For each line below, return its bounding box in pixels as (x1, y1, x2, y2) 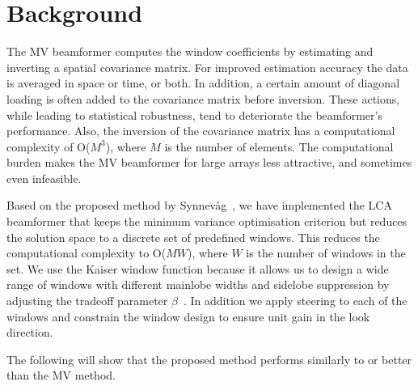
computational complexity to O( (6, 244, 167, 261)
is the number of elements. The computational (164, 138, 394, 155)
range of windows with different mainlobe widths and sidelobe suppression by (6, 276, 390, 293)
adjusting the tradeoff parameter (6, 292, 168, 309)
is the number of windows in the (246, 244, 406, 261)
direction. (6, 324, 53, 341)
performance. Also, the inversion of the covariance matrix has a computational (6, 122, 395, 139)
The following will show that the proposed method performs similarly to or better (6, 350, 412, 367)
